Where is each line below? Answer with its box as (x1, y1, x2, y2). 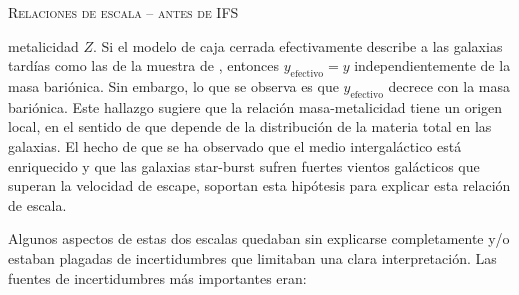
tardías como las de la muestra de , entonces (8, 55, 280, 76)
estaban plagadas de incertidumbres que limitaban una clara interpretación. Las (8, 247, 497, 268)
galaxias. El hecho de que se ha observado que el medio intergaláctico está (8, 135, 462, 156)
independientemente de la (354, 55, 511, 76)
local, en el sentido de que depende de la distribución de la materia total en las (8, 116, 492, 137)
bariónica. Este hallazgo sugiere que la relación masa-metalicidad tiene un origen (8, 96, 503, 117)
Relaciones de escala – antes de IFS (8, 2, 239, 22)
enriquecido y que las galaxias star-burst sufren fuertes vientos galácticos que (8, 155, 480, 176)
